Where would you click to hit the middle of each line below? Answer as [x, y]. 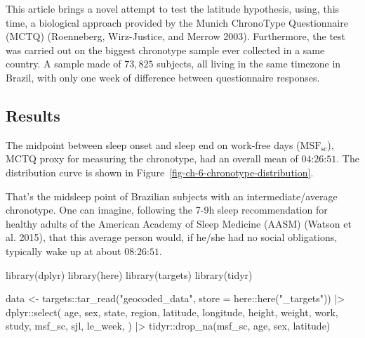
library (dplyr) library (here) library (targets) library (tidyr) [129, 274]
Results [33, 115]
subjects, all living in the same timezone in [249, 64]
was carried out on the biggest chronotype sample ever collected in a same [165, 50]
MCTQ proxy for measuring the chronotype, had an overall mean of [152, 158]
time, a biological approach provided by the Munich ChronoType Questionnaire [177, 22]
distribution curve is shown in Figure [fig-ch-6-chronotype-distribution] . [160, 172]
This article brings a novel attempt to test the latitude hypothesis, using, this [173, 8]
